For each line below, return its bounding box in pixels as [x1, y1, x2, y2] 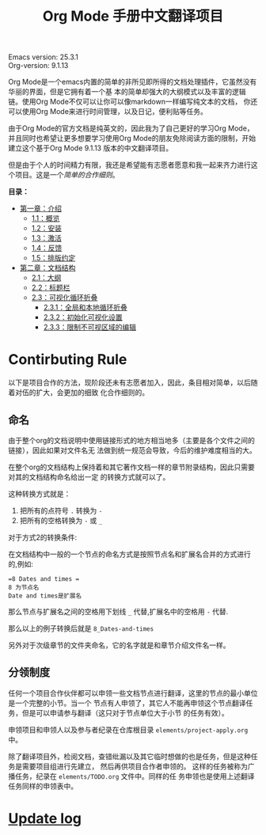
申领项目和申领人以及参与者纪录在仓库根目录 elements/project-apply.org [8, 725, 249, 734]
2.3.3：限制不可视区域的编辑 [43, 322, 137, 332]
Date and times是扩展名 [8, 591, 82, 600]
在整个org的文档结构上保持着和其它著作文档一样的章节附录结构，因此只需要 [8, 462, 256, 472]
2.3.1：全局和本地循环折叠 [43, 302, 128, 313]
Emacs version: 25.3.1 [8, 52, 79, 62]
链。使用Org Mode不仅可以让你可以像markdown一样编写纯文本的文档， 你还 [8, 97, 258, 107]
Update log [8, 809, 82, 827]
